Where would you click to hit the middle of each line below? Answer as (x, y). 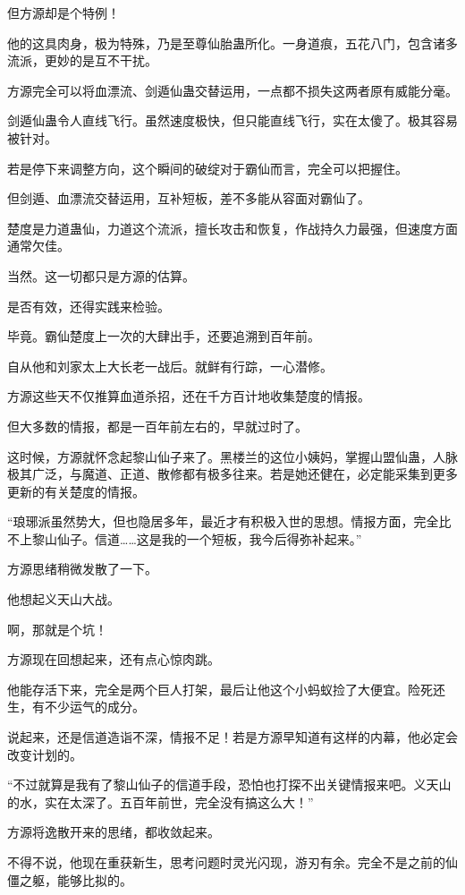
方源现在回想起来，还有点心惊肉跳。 (114, 659)
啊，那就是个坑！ (57, 629)
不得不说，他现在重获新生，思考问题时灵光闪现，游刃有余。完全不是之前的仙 (232, 862)
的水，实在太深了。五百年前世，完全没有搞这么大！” (161, 801)
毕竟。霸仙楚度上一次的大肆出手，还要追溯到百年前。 (164, 336)
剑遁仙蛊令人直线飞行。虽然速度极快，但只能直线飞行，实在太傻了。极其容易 (232, 120)
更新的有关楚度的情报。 (76, 491)
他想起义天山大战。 (63, 599)
